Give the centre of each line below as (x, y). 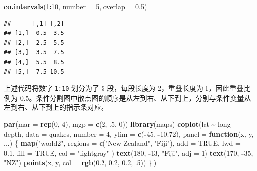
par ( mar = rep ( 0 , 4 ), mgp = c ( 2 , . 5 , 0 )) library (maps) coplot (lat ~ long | (120, 124)
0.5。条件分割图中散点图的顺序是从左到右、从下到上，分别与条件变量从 (135, 97)
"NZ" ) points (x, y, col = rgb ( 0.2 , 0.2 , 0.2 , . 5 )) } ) (80, 162)
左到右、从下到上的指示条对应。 (56, 107)
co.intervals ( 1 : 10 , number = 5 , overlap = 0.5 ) (76, 6)
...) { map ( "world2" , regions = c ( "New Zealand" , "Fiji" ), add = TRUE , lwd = (122, 143)
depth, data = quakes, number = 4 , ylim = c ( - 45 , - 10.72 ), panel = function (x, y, (129, 133)
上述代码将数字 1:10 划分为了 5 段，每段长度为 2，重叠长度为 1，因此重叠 (124, 88)
